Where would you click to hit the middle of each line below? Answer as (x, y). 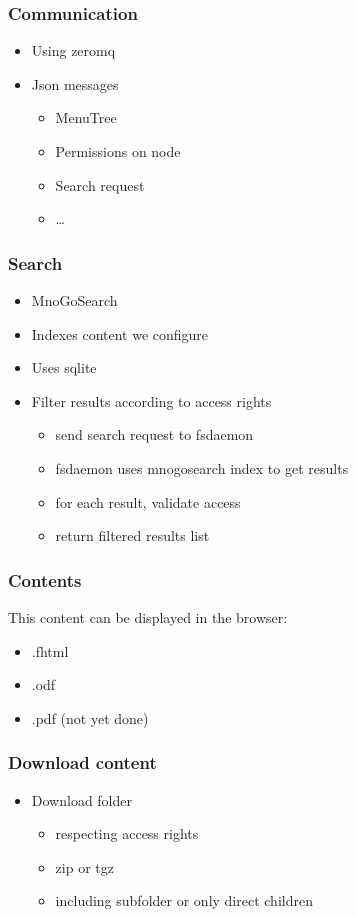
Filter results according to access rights (151, 400)
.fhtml (50, 650)
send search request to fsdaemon (154, 434)
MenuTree (86, 117)
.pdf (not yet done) (90, 717)
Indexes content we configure (120, 333)
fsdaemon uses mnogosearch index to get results (202, 467)
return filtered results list (132, 535)
